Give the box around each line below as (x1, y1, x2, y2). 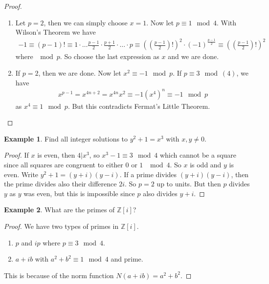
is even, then (37, 150, 75, 160)
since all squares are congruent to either (4, 160, 123, 170)
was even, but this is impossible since (23, 188, 135, 198)
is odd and (190, 160, 222, 170)
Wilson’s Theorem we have (15, 27, 96, 37)
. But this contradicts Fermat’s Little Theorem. (67, 101, 210, 111)
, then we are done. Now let (38, 67, 121, 78)
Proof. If (4, 150, 29, 160)
